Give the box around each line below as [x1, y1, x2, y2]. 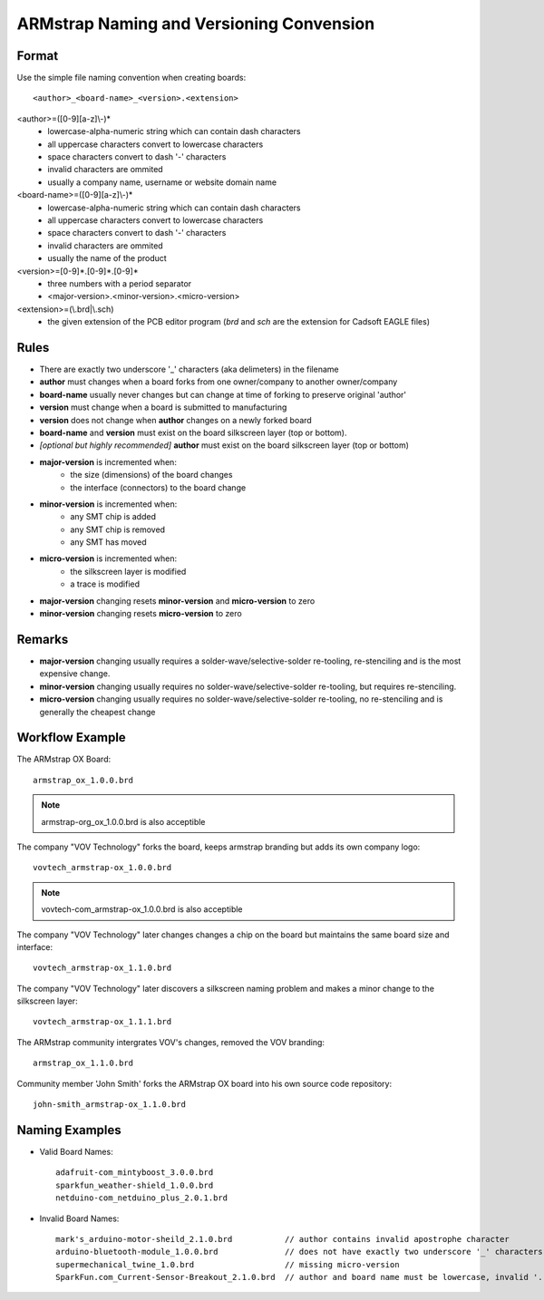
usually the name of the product [47, 253, 167, 264]
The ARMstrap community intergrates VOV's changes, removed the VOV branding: [16, 1036, 325, 1047]
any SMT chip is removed [70, 524, 166, 535]
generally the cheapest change [39, 706, 156, 717]
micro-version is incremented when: [39, 553, 177, 564]
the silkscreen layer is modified [70, 566, 187, 577]
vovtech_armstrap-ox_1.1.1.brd [33, 1016, 172, 1027]
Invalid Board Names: [39, 1213, 120, 1224]
